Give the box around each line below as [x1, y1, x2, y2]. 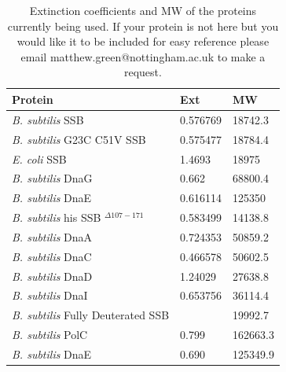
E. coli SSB [12, 150, 67, 167]
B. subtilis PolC [12, 326, 88, 343]
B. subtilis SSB [12, 111, 84, 127]
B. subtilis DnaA [12, 228, 93, 245]
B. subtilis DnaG [12, 170, 93, 186]
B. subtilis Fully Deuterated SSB [12, 307, 170, 323]
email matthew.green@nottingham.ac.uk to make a [20, 48, 266, 64]
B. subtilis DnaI [12, 287, 88, 304]
